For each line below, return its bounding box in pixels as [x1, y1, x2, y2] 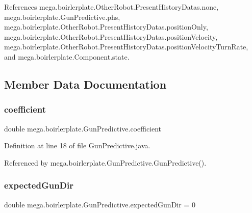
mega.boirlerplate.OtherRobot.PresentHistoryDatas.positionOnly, [4, 21, 208, 32]
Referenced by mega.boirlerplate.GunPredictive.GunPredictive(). [4, 157, 207, 168]
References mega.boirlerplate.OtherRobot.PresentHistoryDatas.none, [4, 2, 219, 12]
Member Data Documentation [4, 76, 167, 92]
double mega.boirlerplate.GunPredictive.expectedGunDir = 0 [4, 199, 195, 209]
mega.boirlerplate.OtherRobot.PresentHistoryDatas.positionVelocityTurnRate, [4, 41, 248, 52]
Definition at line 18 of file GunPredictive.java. [4, 140, 150, 151]
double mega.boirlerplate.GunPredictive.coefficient [4, 123, 162, 134]
